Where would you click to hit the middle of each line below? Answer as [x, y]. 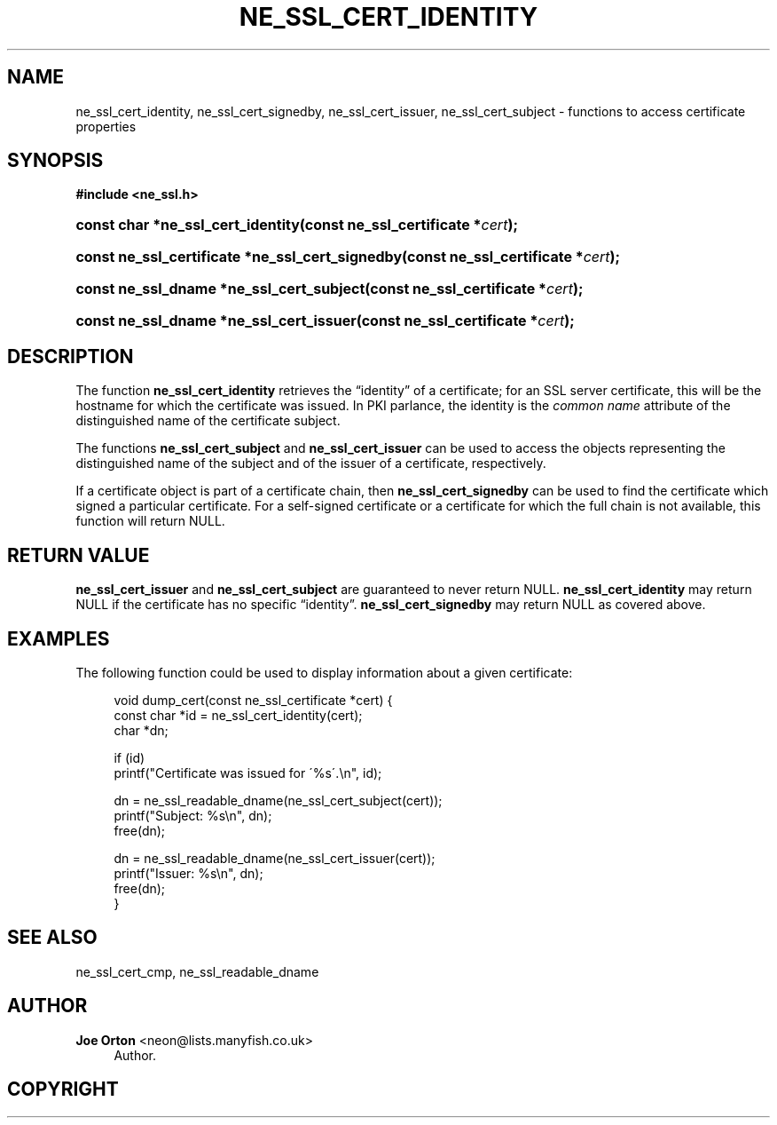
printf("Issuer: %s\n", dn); [188, 873]
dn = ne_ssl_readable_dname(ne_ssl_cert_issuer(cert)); [275, 858]
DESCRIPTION [71, 356]
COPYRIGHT [63, 1089]
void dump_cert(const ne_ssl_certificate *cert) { [253, 700]
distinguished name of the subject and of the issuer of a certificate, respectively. [311, 463]
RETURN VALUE [78, 555]
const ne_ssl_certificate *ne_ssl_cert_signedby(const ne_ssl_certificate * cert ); [348, 257]
